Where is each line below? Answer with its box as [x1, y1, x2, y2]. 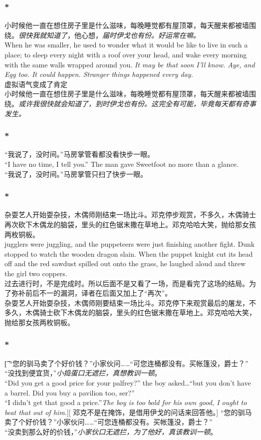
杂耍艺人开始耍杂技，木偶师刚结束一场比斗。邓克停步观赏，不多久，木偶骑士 [4, 209, 256, 220]
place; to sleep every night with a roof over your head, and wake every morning [4, 49, 247, 59]
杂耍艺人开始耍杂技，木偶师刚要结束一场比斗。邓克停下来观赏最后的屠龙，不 [4, 297, 256, 308]
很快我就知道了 [18, 29, 67, 40]
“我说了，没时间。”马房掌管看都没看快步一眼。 [4, 149, 155, 159]
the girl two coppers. [4, 268, 67, 278]
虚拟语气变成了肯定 [4, 78, 67, 89]
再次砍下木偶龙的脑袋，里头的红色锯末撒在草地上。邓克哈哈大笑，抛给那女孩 [4, 219, 256, 229]
